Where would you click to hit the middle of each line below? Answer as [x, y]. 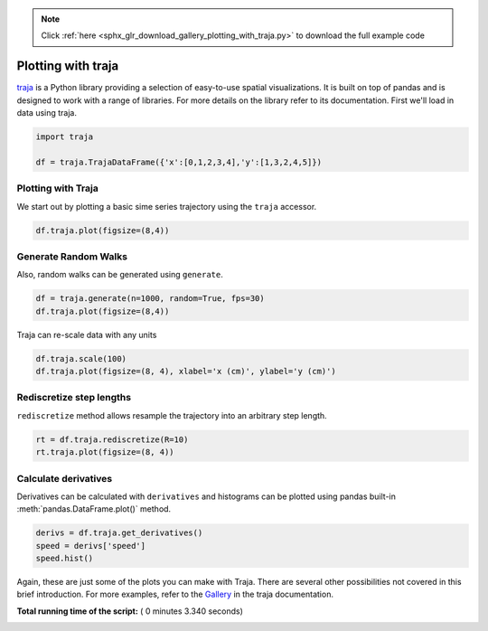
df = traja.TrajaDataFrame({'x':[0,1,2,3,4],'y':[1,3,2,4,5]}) [179, 162]
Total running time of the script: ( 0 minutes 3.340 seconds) [130, 611]
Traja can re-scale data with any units [87, 334]
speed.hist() [65, 559]
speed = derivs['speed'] [91, 546]
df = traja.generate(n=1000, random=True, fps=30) [150, 299]
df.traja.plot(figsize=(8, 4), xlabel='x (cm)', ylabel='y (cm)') [186, 372]
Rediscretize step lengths [74, 398]
